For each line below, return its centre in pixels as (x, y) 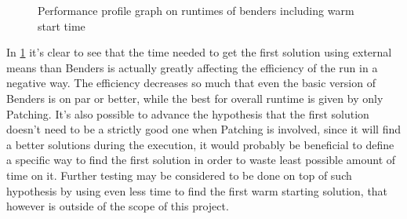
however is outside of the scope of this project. (118, 206)
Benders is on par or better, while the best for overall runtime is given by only (195, 98)
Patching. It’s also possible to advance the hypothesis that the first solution (188, 113)
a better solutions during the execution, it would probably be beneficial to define (200, 144)
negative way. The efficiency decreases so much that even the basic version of (191, 83)
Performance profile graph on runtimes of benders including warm (196, 10)
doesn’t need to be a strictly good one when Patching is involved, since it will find (203, 129)
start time (62, 26)
